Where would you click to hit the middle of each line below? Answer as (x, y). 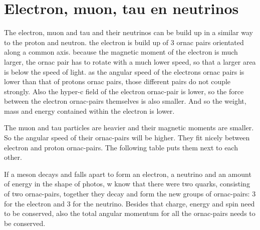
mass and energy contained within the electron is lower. (89, 110)
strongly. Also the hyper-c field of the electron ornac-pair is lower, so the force (124, 91)
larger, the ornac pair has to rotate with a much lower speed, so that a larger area (130, 61)
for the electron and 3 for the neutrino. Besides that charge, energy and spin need (129, 203)
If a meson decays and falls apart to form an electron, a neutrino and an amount (128, 174)
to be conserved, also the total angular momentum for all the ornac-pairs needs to (130, 213)
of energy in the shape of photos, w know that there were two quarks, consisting (127, 184)
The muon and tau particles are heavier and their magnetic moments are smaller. (129, 128)
